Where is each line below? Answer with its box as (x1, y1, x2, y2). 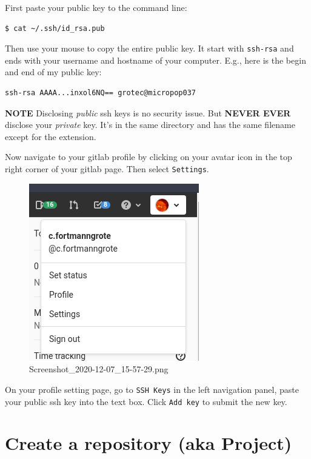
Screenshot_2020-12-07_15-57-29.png (29, 363, 169, 375)
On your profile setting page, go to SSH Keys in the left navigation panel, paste (5, 383, 299, 395)
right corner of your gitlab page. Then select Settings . (5, 162, 209, 175)
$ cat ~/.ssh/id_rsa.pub (5, 24, 105, 33)
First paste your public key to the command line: (5, 1, 187, 13)
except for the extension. (5, 130, 96, 142)
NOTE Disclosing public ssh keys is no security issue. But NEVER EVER (5, 106, 291, 119)
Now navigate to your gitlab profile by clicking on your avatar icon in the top (5, 150, 292, 163)
